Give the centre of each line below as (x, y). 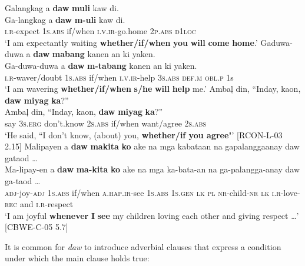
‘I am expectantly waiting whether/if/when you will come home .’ (131, 42)
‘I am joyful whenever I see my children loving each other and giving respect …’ (152, 215)
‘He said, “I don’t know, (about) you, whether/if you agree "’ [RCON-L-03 (144, 134)
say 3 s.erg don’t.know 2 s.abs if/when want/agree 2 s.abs (106, 123)
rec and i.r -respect (39, 204)
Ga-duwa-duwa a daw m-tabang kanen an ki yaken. (101, 65)
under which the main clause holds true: (77, 258)
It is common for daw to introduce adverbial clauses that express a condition (143, 246)
